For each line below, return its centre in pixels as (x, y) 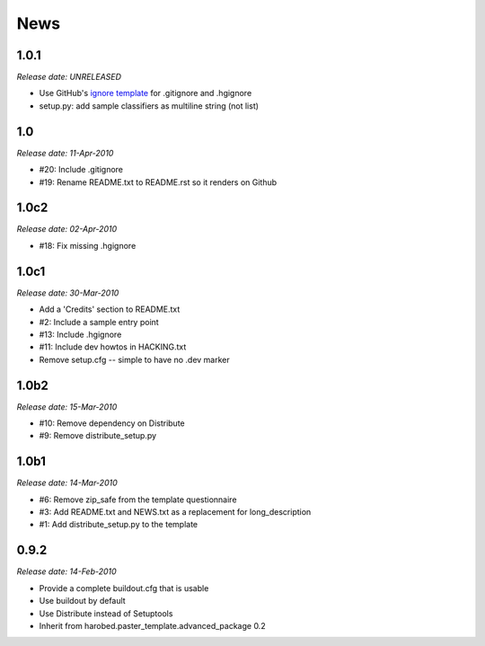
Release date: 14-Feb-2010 (66, 571)
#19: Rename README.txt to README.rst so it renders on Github (158, 182)
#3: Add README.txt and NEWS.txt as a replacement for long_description (175, 512)
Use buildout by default (82, 601)
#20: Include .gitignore (81, 170)
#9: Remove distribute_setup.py (98, 436)
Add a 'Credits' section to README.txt (110, 309)
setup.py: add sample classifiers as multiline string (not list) (149, 106)
